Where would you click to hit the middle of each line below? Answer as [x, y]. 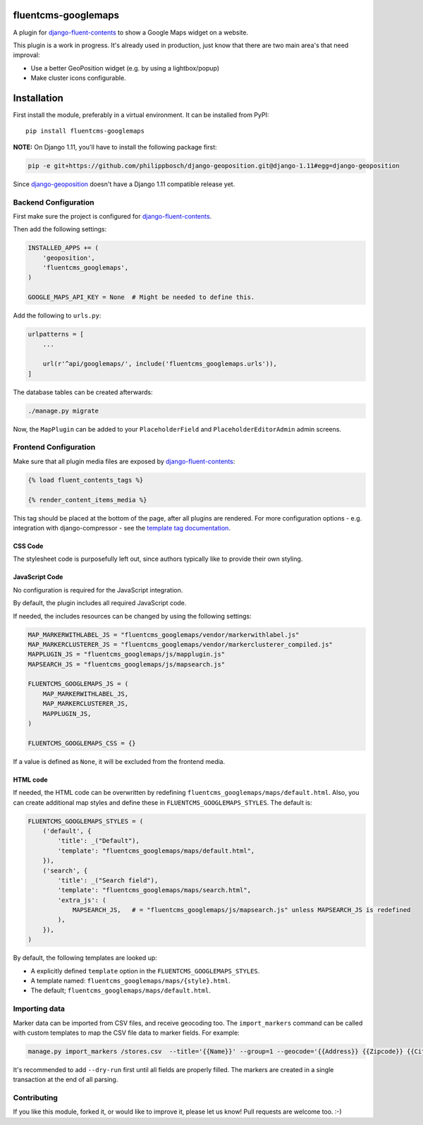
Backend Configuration [54, 202]
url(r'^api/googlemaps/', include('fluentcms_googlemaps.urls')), [160, 364]
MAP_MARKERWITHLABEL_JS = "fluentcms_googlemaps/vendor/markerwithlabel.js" [164, 634]
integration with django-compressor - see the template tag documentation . [122, 528]
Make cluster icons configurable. [78, 78]
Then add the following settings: [60, 229]
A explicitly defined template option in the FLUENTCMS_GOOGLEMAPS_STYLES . [145, 971]
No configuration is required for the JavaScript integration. [98, 590]
